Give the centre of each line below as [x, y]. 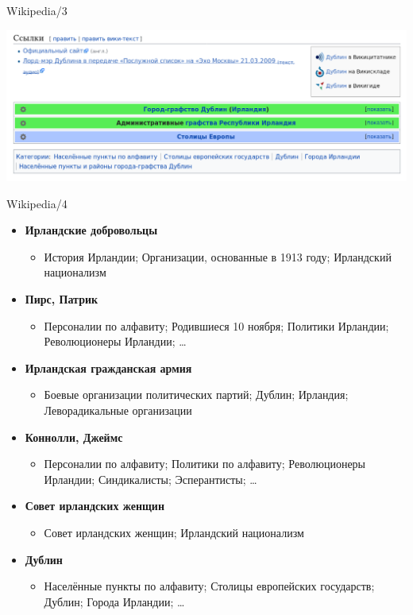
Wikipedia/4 [37, 203]
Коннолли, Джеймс [74, 437]
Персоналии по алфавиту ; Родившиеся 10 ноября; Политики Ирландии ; [216, 325]
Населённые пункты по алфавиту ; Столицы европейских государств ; [209, 586]
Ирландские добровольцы [91, 230]
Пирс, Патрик [62, 299]
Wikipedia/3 [37, 10]
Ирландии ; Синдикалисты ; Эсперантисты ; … [151, 479]
